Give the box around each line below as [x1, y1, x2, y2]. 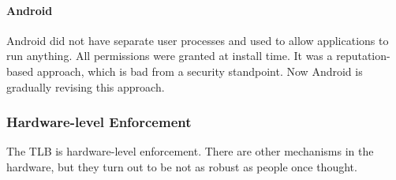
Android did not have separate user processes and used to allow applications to [6, 32, 389, 48]
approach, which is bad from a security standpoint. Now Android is [36, 62, 363, 79]
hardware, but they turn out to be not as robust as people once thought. [6, 158, 357, 174]
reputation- [336, 47, 390, 64]
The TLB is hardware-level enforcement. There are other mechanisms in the [6, 143, 374, 159]
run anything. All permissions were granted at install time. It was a [6, 47, 333, 64]
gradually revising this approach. [6, 78, 165, 95]
